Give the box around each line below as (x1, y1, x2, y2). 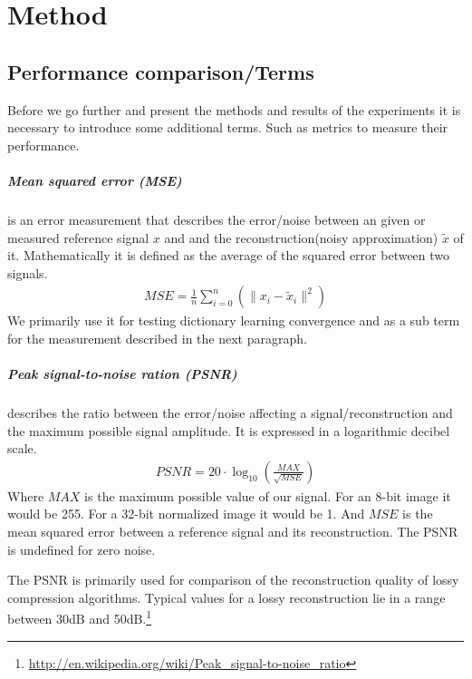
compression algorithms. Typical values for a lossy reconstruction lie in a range (7, 587, 446, 606)
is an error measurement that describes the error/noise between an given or (7, 209, 426, 228)
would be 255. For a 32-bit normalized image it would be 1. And (7, 504, 365, 523)
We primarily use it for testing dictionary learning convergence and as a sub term (7, 311, 460, 330)
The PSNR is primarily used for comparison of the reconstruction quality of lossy (7, 570, 459, 589)
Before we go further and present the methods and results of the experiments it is (7, 100, 461, 119)
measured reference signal (7, 228, 149, 247)
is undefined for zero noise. (7, 539, 156, 558)
